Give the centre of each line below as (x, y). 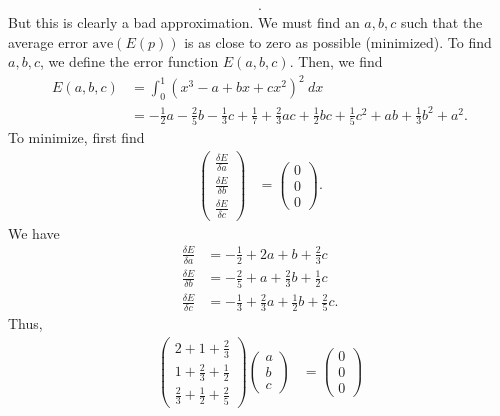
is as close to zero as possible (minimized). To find (338, 41)
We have (34, 232)
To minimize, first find (76, 136)
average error (48, 41)
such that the (441, 22)
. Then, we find (336, 61)
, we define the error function (129, 61)
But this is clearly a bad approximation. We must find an (184, 22)
